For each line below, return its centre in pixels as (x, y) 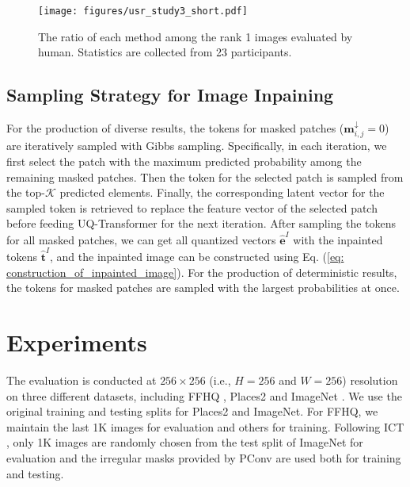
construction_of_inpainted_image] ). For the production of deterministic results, (202, 272)
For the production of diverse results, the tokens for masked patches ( (175, 128)
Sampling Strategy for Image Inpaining (170, 95)
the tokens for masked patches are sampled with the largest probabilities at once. (203, 288)
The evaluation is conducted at (82, 380)
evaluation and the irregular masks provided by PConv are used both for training (204, 457)
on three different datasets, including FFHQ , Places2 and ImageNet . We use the (204, 395)
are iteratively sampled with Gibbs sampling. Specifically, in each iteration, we (197, 146)
